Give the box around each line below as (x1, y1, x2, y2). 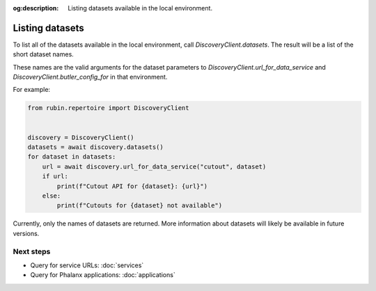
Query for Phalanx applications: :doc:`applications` (30, 271, 175, 279)
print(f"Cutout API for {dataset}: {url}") (56, 182, 208, 190)
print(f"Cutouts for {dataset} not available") (56, 202, 223, 210)
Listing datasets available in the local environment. (68, 4, 212, 12)
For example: (13, 86, 51, 94)
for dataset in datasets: (27, 153, 116, 161)
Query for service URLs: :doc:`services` (30, 261, 144, 269)
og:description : (13, 4, 59, 12)
